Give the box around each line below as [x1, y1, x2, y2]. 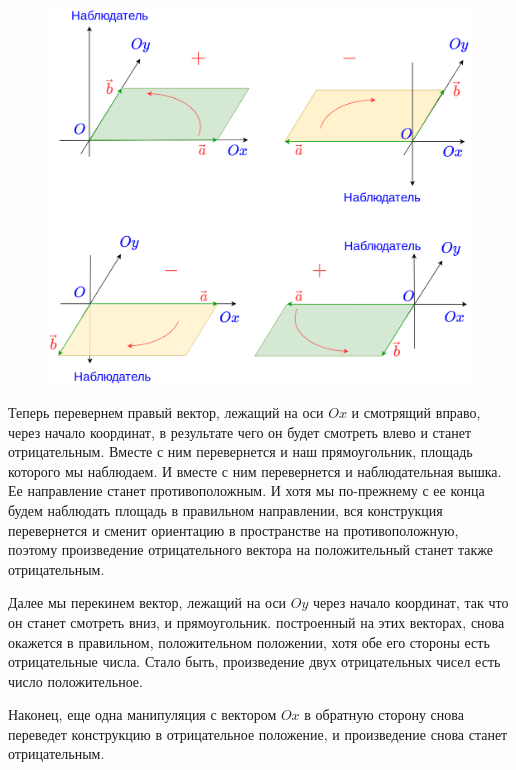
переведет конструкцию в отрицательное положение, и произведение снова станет [8, 723, 508, 744]
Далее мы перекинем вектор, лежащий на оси [8, 592, 287, 613]
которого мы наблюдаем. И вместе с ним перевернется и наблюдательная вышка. [8, 460, 502, 481]
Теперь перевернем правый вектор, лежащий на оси [8, 401, 324, 422]
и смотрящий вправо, [351, 401, 481, 422]
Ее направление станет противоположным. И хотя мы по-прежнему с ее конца [8, 480, 485, 501]
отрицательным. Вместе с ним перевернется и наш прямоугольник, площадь [8, 441, 473, 462]
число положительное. [8, 670, 143, 691]
